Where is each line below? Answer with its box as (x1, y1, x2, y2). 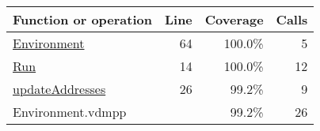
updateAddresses (13, 80, 106, 98)
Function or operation (13, 10, 152, 28)
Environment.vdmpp (13, 103, 127, 121)
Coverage (204, 10, 264, 28)
